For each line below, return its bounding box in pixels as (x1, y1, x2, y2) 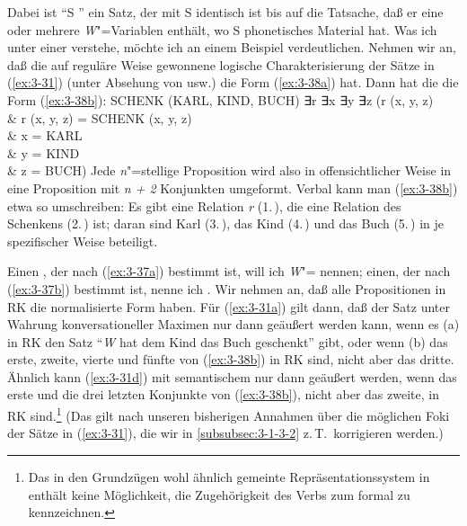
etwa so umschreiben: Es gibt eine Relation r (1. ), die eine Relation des (7, 196, 401, 215)
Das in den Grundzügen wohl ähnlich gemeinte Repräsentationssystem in (28, 467, 430, 486)
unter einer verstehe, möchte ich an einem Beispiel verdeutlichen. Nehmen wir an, (7, 38, 456, 57)
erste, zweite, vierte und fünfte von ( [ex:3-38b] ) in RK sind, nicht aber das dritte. (7, 350, 454, 369)
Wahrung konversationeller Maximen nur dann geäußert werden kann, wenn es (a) (7, 315, 460, 334)
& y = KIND (7, 143, 80, 162)
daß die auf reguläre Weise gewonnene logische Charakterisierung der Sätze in (7, 55, 435, 74)
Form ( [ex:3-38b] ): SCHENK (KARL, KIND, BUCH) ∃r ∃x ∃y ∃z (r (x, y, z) (7, 90, 434, 109)
